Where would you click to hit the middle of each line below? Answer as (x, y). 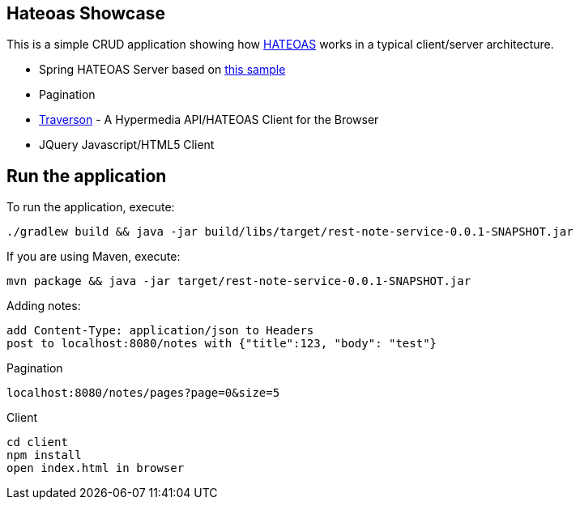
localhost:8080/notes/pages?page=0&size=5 (143, 393)
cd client (37, 442)
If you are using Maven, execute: (94, 257)
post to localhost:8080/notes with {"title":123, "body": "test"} (222, 344)
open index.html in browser (96, 468)
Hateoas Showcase (86, 13)
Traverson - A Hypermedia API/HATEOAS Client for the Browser (209, 120)
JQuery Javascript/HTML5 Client (127, 145)
